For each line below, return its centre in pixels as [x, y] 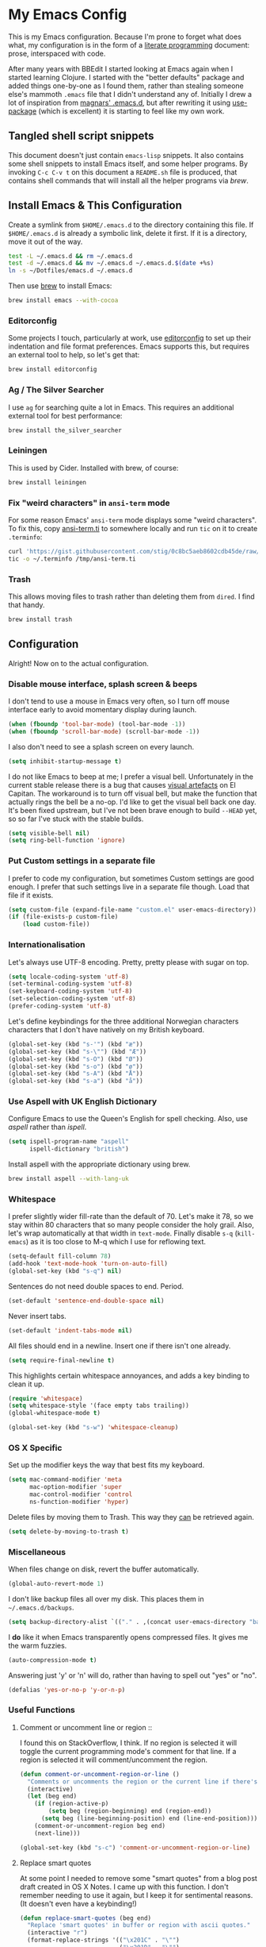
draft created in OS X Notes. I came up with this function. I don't [124, 1887]
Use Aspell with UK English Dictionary [83, 1101]
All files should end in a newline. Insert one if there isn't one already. [120, 1346]
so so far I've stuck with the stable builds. [76, 819]
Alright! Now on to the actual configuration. [78, 663]
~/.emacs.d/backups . [41, 1607]
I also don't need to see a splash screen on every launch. [101, 746]
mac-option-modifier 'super [76, 1487]
